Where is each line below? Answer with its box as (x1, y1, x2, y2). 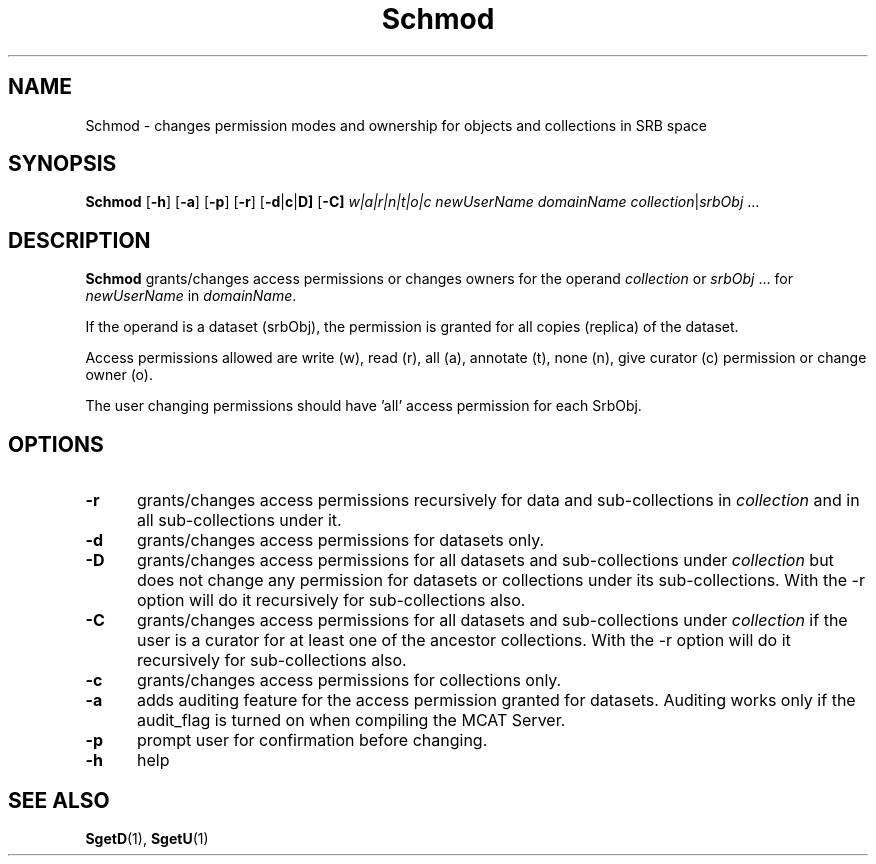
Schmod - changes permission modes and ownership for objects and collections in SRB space (85, 116, 707, 134)
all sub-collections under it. (136, 510, 342, 531)
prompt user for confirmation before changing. (136, 730, 488, 751)
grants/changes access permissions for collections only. (136, 670, 562, 691)
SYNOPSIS (8, 151, 117, 177)
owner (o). (85, 366, 153, 384)
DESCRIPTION (8, 227, 151, 253)
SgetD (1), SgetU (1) (85, 829, 209, 847)
